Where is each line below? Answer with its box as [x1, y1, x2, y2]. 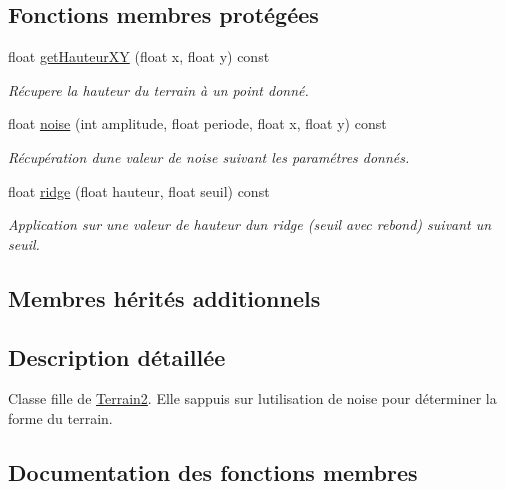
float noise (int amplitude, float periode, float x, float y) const [8, 113, 387, 134]
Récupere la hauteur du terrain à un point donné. [8, 79, 309, 100]
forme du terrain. [8, 407, 113, 428]
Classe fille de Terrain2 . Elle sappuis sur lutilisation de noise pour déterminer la [8, 388, 497, 409]
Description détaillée [8, 341, 226, 372]
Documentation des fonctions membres [8, 456, 418, 487]
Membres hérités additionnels [8, 282, 321, 313]
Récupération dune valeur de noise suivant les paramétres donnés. [8, 146, 410, 167]
